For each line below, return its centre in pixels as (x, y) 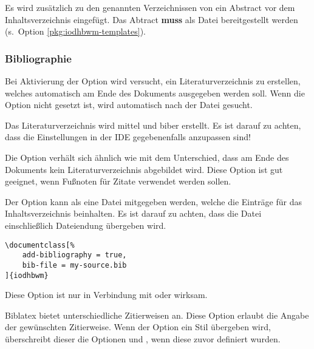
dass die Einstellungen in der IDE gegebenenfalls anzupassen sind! (128, 137)
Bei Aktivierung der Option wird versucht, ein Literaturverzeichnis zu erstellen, (153, 81)
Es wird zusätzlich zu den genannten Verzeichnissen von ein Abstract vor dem (150, 7)
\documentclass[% (40, 245)
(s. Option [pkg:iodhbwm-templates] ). (75, 31)
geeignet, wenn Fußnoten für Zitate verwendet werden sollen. (118, 181)
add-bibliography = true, (74, 255)
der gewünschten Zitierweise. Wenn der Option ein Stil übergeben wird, (138, 327)
